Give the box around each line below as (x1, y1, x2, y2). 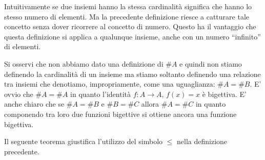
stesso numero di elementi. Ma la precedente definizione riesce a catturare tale (4, 11, 249, 22)
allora (141, 98, 159, 109)
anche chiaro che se (4, 98, 65, 109)
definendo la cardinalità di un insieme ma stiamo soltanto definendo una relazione (4, 68, 261, 79)
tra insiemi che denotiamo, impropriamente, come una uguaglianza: (4, 78, 215, 89)
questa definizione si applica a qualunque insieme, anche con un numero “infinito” (4, 31, 261, 42)
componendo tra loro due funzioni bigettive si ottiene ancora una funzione (4, 108, 237, 119)
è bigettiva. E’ (202, 88, 247, 99)
